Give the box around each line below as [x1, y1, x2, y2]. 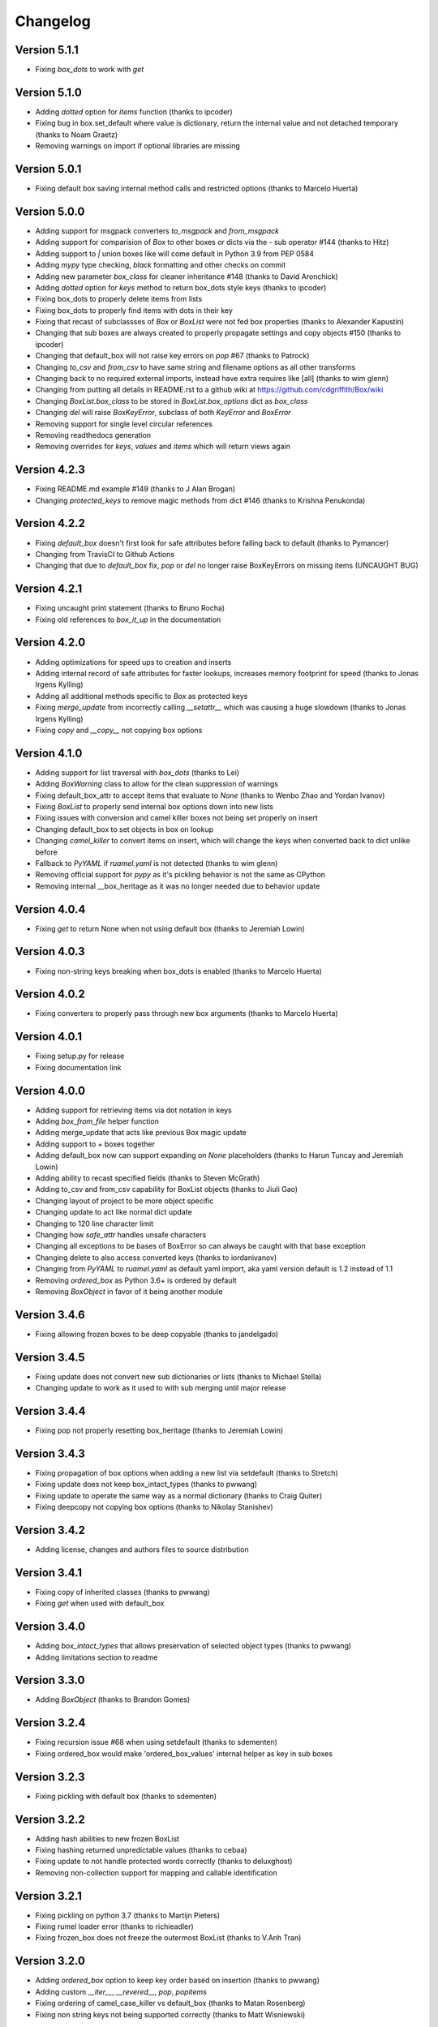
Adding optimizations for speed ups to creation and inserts [35, 657, 232, 666]
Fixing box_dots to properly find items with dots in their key [35, 305, 233, 315]
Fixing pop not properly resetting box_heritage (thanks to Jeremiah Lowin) [35, 1425, 284, 1435]
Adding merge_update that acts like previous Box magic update [35, 1128, 247, 1138]
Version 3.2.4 [15, 1716, 86, 1730]
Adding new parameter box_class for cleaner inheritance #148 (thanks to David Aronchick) [35, 272, 338, 281]
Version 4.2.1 [15, 582, 83, 596]
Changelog [15, 12, 91, 30]
